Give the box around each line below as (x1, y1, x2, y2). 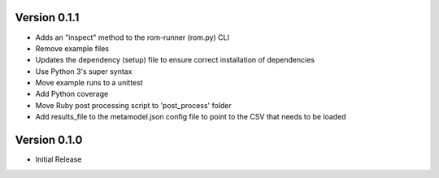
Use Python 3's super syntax (35, 66, 133, 76)
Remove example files (35, 43, 110, 53)
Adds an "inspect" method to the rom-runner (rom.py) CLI (35, 33, 230, 42)
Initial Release (35, 154, 82, 164)
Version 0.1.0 (15, 133, 83, 147)
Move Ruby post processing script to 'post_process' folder (35, 100, 232, 110)
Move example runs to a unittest (35, 78, 143, 88)
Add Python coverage (35, 89, 109, 99)
